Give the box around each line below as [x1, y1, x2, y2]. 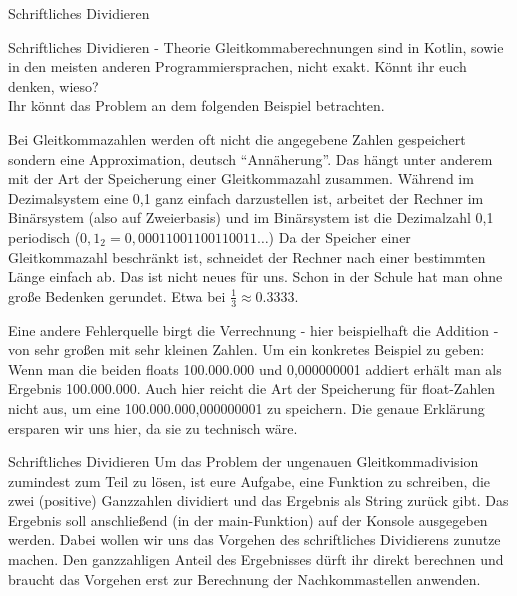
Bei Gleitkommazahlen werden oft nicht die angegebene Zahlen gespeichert [8, 128, 466, 149]
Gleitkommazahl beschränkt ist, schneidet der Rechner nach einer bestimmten [8, 246, 486, 267]
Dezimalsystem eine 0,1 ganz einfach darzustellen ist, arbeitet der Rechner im [8, 187, 484, 208]
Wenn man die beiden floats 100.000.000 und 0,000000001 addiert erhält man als [8, 358, 502, 379]
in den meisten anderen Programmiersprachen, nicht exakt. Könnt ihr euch [8, 56, 467, 77]
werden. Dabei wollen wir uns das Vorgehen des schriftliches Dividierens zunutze [8, 529, 501, 550]
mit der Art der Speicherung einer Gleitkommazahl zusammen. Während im [8, 168, 474, 189]
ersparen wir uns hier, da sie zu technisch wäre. [8, 417, 298, 438]
